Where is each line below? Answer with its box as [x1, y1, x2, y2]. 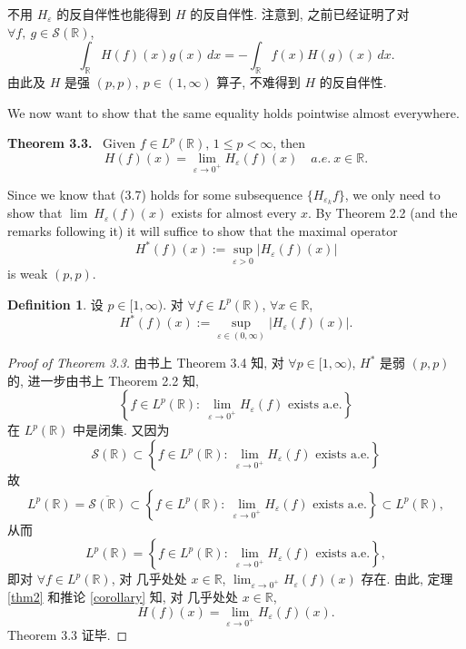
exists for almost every [171, 203, 297, 222]
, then [273, 133, 305, 152]
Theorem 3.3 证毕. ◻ [7, 625, 128, 644]
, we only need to [344, 184, 441, 203]
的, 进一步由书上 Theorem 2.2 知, [7, 370, 199, 389]
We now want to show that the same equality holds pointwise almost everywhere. [7, 103, 460, 122]
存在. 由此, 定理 [361, 569, 453, 588]
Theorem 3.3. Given [7, 133, 135, 152]
